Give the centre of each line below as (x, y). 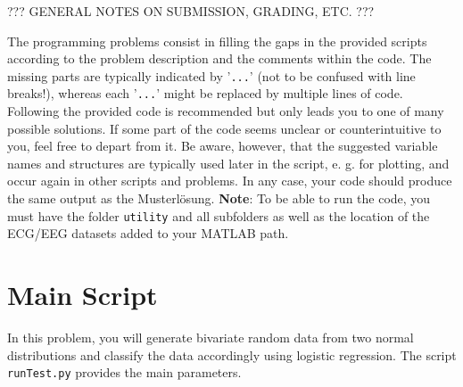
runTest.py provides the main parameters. (124, 372)
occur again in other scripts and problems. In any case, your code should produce (230, 181)
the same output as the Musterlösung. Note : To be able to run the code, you (219, 198)
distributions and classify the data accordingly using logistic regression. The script (232, 354)
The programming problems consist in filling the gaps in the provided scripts (217, 41)
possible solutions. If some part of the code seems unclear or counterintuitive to (224, 128)
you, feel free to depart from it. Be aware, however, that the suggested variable (223, 146)
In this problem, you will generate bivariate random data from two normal (211, 338)
